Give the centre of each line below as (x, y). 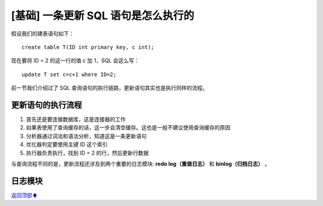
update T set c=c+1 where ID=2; (69, 74)
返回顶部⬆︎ (25, 195)
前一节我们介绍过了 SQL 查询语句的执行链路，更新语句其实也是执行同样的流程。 (109, 88)
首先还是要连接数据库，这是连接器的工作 (76, 119)
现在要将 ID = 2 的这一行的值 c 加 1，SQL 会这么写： (75, 60)
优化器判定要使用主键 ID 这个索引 (67, 144)
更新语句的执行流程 (46, 105)
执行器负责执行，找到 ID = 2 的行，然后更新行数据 (87, 153)
